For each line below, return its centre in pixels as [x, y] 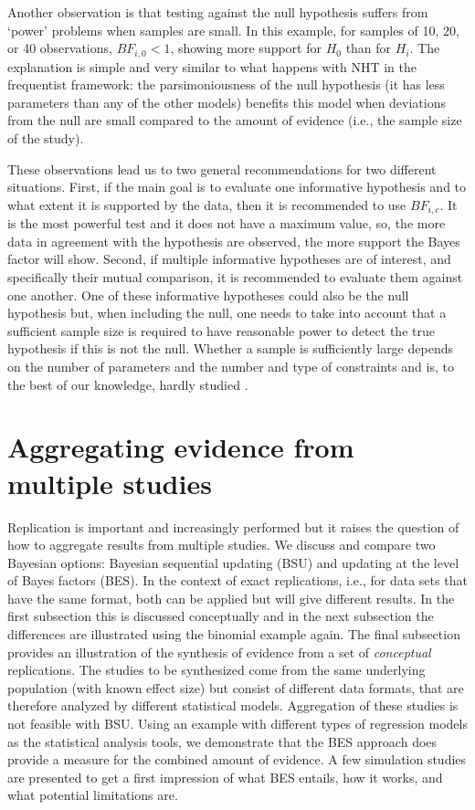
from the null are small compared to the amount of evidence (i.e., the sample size [235, 120]
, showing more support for [246, 48]
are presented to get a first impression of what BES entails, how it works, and [225, 777]
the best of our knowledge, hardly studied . [128, 384]
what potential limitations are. [93, 795]
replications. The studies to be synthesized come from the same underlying [216, 670]
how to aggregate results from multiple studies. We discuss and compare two [222, 545]
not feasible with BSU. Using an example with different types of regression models [237, 724]
